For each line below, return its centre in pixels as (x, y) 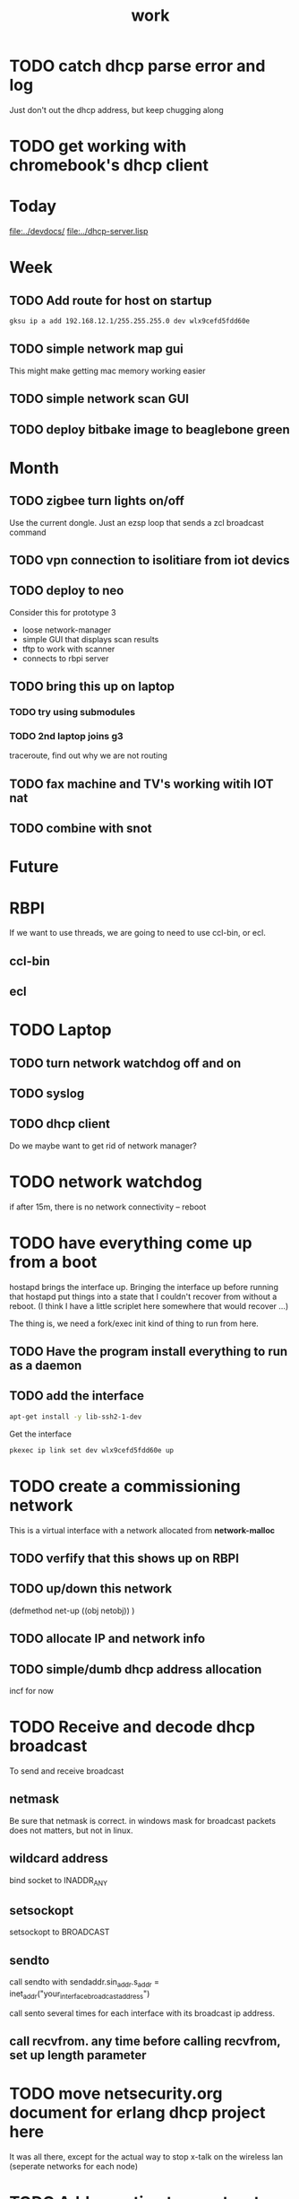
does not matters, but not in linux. (71, 1830)
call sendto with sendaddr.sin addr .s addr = (84, 1982)
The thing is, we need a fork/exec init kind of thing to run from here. (134, 1323)
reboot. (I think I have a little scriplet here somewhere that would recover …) (149, 1305)
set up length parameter (78, 2055)
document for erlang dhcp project (137, 2113)
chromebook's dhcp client (109, 166)
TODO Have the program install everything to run (149, 1352)
